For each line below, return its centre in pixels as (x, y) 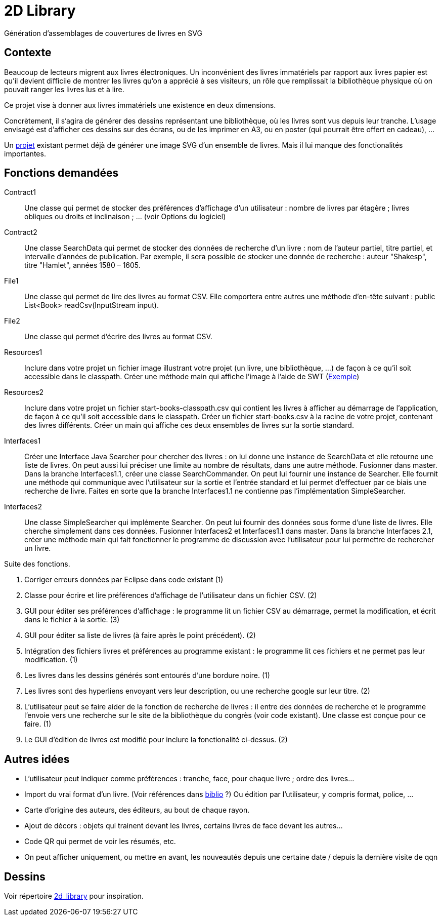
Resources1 (23, 352)
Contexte (28, 53)
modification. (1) (51, 660)
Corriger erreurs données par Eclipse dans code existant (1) (124, 580)
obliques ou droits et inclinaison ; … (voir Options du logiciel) (125, 217)
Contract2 (21, 232)
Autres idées (37, 759)
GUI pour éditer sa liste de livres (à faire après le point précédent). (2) (140, 635)
